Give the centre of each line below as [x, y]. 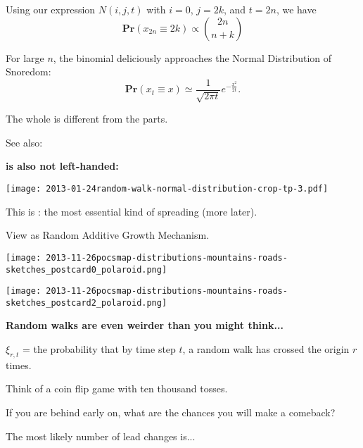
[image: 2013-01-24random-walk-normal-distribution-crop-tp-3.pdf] [167, 189]
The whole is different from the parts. [87, 119]
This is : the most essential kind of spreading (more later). [132, 211]
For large [25, 57]
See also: [24, 142]
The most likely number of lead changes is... [101, 436]
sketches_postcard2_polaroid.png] [87, 303]
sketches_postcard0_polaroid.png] [87, 269]
